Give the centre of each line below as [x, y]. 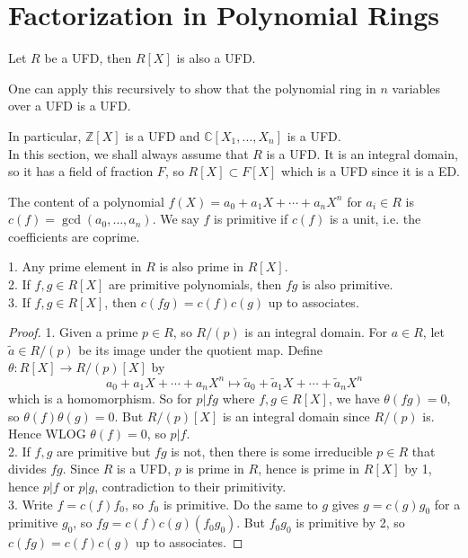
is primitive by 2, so [350, 523]
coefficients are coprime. [74, 236]
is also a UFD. [216, 58]
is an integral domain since [296, 416]
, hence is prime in [309, 469]
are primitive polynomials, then [195, 284]
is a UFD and [163, 135]
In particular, [45, 135]
